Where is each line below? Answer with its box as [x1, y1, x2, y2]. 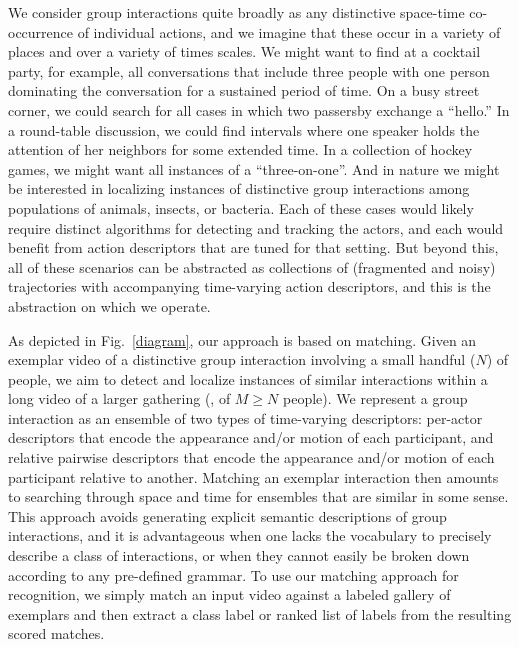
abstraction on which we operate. [8, 295, 211, 316]
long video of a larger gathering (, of [8, 388, 231, 409]
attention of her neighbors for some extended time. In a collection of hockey [8, 139, 473, 160]
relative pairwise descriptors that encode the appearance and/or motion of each [8, 447, 495, 468]
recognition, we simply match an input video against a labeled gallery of [8, 584, 451, 605]
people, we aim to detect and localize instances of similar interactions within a [8, 368, 488, 389]
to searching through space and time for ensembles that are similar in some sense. [8, 486, 509, 507]
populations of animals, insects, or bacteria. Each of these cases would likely [8, 197, 474, 218]
